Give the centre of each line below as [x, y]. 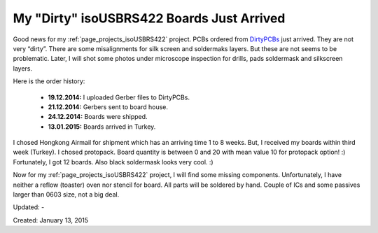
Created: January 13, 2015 [51, 220]
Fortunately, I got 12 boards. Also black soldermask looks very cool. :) [113, 162]
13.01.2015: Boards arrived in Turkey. [102, 127]
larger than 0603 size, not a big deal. [66, 195]
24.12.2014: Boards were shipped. [98, 117]
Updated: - [29, 207]
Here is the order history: [49, 81]
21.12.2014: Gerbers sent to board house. [108, 107]
